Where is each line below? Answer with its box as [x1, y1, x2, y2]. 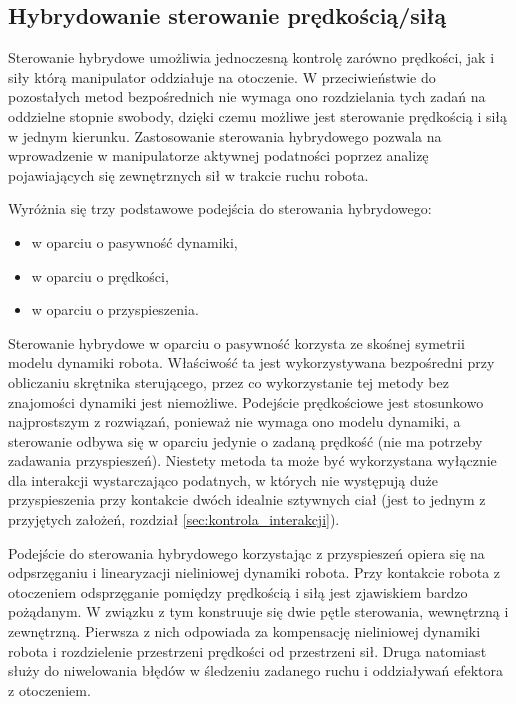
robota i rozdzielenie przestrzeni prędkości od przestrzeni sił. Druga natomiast [8, 640, 487, 661]
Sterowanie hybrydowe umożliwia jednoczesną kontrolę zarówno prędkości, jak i [8, 47, 495, 68]
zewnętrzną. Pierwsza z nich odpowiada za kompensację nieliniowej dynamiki [8, 621, 481, 642]
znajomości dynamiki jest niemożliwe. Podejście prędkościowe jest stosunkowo [8, 391, 484, 412]
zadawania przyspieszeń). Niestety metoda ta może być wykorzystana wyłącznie [8, 450, 497, 471]
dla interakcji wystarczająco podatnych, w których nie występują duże [8, 469, 439, 490]
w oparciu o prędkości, [31, 265, 169, 286]
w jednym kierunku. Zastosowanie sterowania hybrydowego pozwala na [8, 125, 442, 146]
